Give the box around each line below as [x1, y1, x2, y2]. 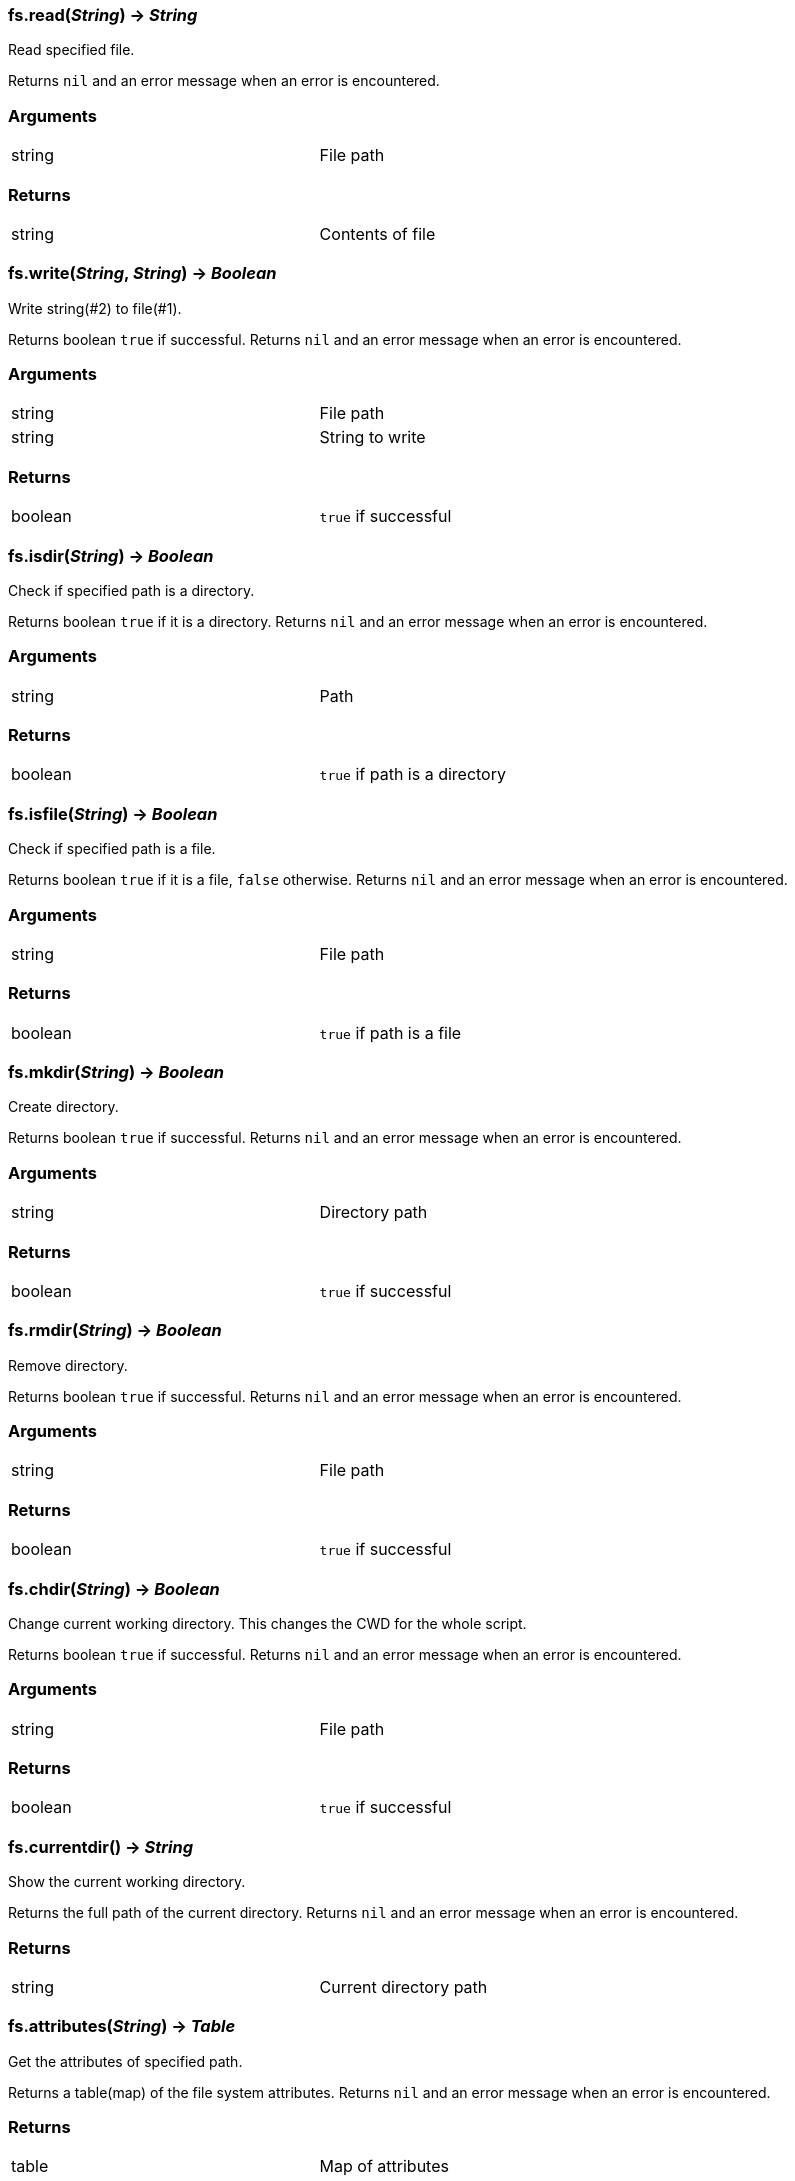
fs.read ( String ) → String [8, 5, 198, 25]
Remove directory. [8, 1356, 128, 1374]
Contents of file [319, 223, 436, 244]
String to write [319, 427, 426, 448]
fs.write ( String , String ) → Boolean [8, 263, 277, 284]
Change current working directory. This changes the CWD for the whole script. [8, 1614, 527, 1632]
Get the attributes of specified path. [8, 2052, 243, 2070]
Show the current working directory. [8, 1873, 246, 1891]
